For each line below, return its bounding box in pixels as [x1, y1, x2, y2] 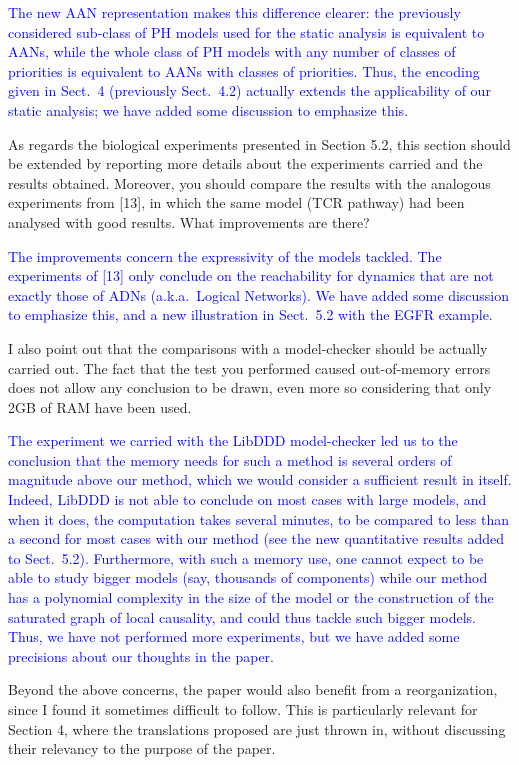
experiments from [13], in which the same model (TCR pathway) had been [8, 192, 465, 213]
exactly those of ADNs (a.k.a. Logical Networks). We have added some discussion [8, 284, 510, 305]
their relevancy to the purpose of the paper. [8, 738, 276, 759]
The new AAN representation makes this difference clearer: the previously [8, 2, 461, 22]
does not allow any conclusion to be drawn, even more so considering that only [8, 377, 492, 398]
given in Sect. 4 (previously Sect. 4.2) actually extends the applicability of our [8, 80, 491, 101]
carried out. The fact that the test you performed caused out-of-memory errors [8, 357, 491, 378]
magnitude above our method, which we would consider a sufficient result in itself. [8, 469, 512, 490]
